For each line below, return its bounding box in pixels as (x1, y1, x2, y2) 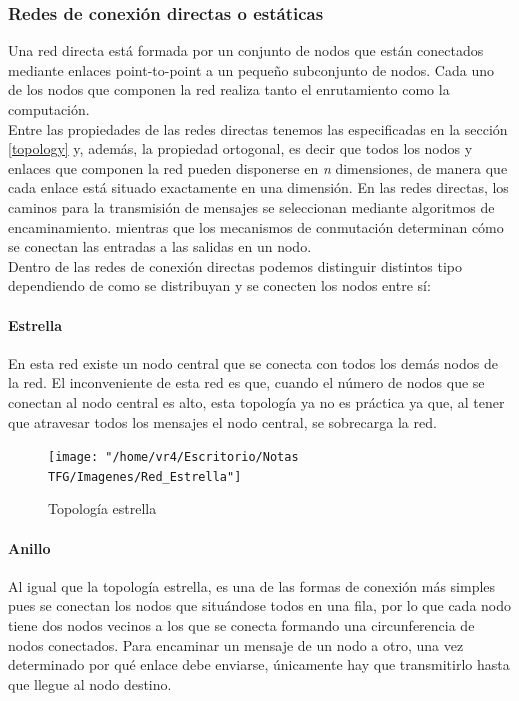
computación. (8, 99, 90, 119)
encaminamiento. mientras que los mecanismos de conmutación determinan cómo (8, 216, 504, 237)
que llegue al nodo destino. (8, 673, 172, 694)
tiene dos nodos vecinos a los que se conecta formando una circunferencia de (8, 615, 475, 635)
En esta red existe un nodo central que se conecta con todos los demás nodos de (8, 352, 498, 373)
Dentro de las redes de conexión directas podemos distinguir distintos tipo (8, 255, 462, 276)
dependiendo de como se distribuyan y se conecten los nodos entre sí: (8, 275, 431, 296)
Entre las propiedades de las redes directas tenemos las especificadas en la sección (8, 118, 508, 139)
